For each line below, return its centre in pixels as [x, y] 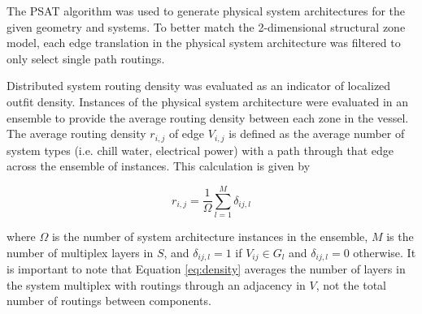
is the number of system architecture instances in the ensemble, [210, 236]
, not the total [351, 284]
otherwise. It [385, 252]
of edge [187, 133]
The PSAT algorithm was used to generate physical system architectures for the [206, 11]
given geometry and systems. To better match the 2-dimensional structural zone [206, 26]
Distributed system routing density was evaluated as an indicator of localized [199, 86]
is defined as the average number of [317, 133]
